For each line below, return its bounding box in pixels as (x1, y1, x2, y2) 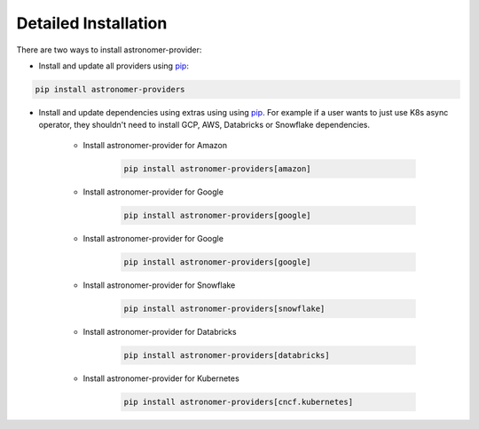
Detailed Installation (16, 13, 168, 33)
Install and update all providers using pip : (38, 60, 190, 71)
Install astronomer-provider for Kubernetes (82, 373, 239, 384)
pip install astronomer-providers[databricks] (123, 350, 330, 360)
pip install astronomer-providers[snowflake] (123, 303, 326, 314)
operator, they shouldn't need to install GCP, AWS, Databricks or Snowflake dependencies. (38, 120, 371, 131)
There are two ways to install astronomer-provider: (16, 44, 202, 55)
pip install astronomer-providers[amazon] (123, 163, 311, 173)
